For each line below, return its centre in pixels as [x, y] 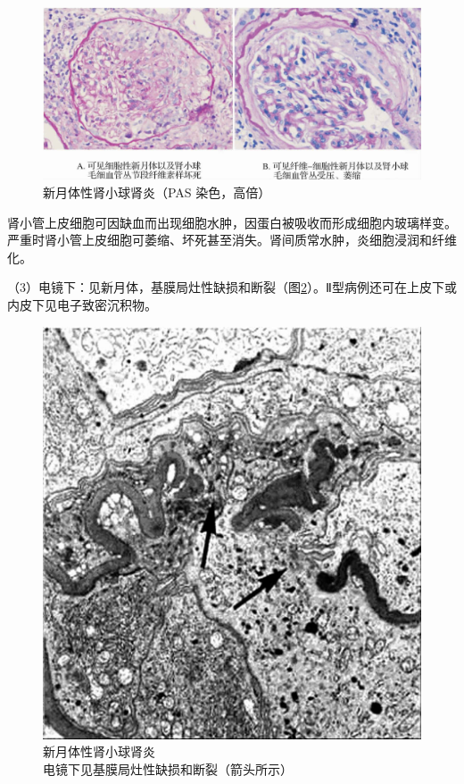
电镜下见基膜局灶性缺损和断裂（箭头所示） [168, 768]
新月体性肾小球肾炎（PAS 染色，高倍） [157, 192]
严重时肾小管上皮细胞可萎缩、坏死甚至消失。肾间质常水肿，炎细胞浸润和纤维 [232, 240]
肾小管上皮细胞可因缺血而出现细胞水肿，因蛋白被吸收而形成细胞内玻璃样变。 [232, 222]
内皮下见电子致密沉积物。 [82, 304]
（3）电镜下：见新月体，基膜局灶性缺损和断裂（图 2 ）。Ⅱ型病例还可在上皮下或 [232, 287]
